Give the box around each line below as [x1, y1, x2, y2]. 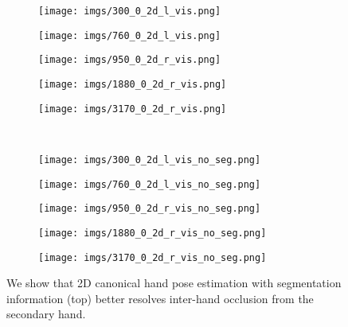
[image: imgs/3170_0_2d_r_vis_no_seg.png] [38, 251, 267, 263]
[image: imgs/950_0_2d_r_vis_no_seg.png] [38, 203, 261, 215]
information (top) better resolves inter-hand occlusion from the [6, 290, 314, 306]
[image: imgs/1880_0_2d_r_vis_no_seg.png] [38, 227, 267, 239]
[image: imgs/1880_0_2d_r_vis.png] [38, 78, 227, 90]
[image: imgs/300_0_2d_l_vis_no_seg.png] [38, 154, 261, 165]
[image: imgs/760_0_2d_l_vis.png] [38, 29, 221, 41]
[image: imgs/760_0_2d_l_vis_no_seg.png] [38, 178, 261, 190]
